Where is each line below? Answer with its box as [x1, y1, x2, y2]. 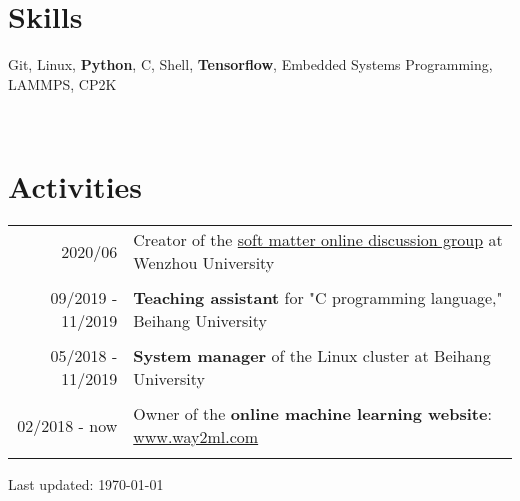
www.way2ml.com [133, 425, 259, 449]
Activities [8, 166, 143, 207]
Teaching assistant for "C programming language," [133, 286, 503, 310]
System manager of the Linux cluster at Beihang [133, 344, 491, 368]
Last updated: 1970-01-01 [8, 474, 164, 495]
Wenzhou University [133, 251, 275, 275]
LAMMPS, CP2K [8, 73, 117, 94]
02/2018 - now [17, 413, 118, 437]
